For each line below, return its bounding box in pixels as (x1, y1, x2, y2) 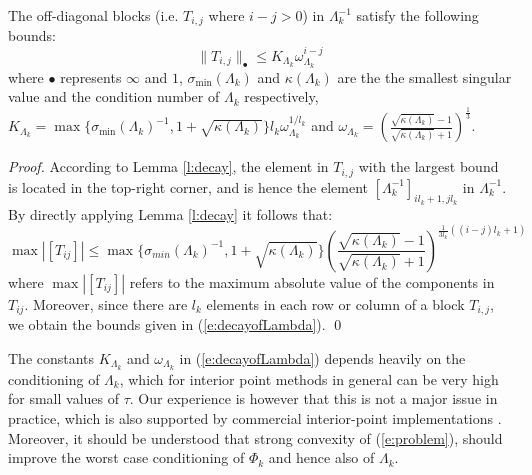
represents (60, 66, 122, 87)
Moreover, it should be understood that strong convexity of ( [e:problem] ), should (8, 427, 503, 448)
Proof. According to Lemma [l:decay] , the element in (8, 156, 329, 177)
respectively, (244, 86, 319, 107)
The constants (8, 347, 95, 368)
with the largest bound (358, 156, 499, 177)
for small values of (8, 388, 120, 409)
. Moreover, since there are (24, 293, 188, 314)
